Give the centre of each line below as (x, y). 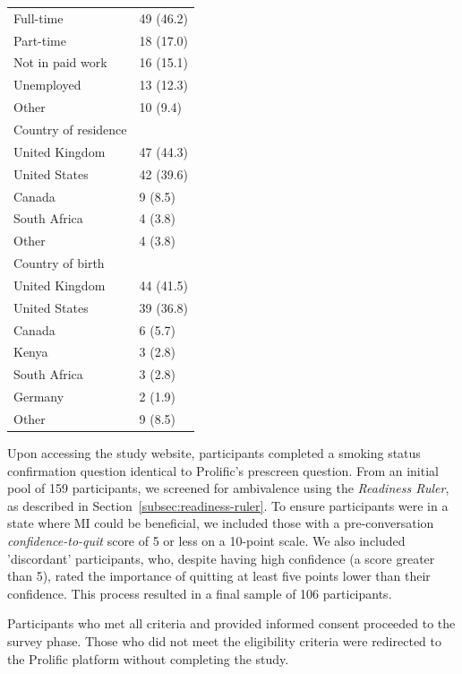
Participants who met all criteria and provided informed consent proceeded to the (231, 623)
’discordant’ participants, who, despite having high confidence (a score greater (221, 558)
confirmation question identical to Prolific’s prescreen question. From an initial (223, 470)
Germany (39, 397)
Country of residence (70, 129)
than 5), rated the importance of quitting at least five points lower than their (219, 576)
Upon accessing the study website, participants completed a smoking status (214, 453)
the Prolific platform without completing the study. (148, 658)
